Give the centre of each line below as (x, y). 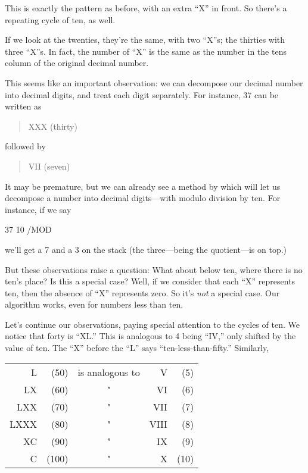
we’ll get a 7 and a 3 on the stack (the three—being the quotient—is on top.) (146, 249)
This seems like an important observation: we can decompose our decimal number (154, 82)
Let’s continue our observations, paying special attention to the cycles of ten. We (152, 324)
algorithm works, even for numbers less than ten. (94, 304)
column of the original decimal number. (77, 63)
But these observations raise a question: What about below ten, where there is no (154, 269)
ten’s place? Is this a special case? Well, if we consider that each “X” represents (150, 281)
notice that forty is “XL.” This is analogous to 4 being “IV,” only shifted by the (150, 336)
